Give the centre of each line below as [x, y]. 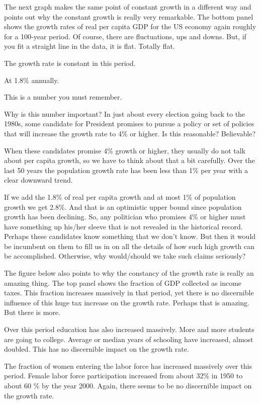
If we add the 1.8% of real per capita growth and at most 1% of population [120, 196]
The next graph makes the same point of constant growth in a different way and [128, 7]
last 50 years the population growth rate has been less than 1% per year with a [126, 170]
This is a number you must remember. [63, 97]
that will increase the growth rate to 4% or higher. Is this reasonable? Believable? [130, 133]
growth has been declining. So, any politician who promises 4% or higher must [125, 217]
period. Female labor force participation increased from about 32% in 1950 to [123, 376]
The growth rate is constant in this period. [70, 63]
